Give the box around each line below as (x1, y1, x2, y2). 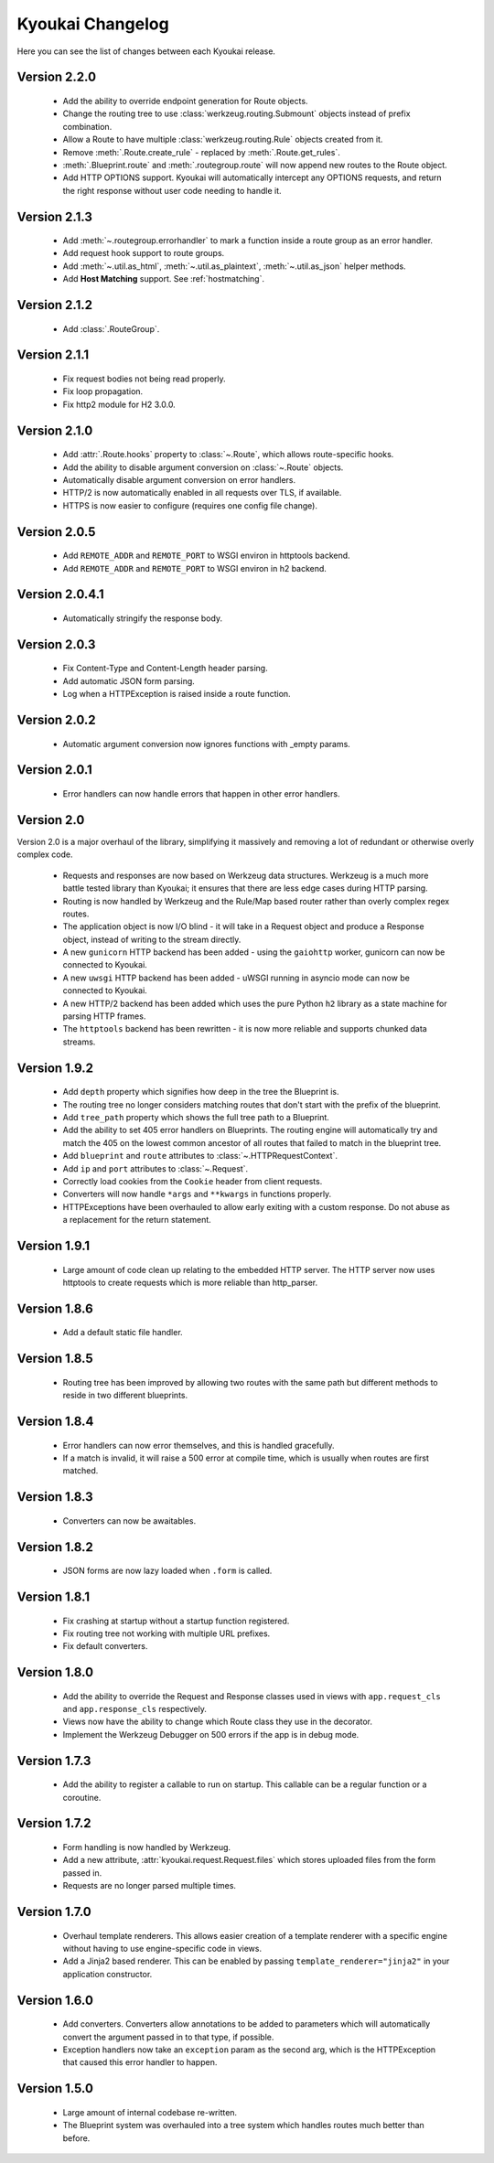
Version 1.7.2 (16, 1815, 91, 1831)
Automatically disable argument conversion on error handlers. (62, 475, 296, 486)
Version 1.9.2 (16, 1060, 93, 1076)
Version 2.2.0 (16, 70, 96, 85)
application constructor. (62, 1968, 153, 1979)
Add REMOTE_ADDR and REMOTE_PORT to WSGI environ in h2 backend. (62, 562, 327, 573)
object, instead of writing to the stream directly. (62, 934, 242, 945)
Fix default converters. (62, 1641, 148, 1652)
